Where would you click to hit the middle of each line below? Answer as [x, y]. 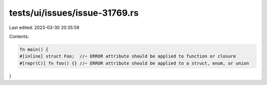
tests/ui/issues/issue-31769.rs [74, 13]
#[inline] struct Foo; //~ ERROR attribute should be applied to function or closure [128, 56]
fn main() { [34, 49]
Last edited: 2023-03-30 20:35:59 [44, 28]
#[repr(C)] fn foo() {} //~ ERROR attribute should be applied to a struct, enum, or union [134, 63]
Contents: [19, 36]
